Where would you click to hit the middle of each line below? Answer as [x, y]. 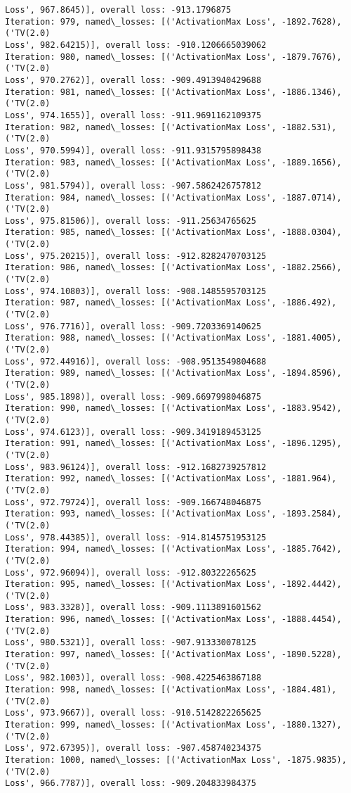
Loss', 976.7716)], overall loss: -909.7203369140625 [133, 326]
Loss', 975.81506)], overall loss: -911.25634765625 [131, 221]
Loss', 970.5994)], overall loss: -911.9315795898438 [133, 150]
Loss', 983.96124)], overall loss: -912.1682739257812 [136, 467]
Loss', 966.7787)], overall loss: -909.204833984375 [131, 784]
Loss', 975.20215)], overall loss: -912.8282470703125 [136, 256]
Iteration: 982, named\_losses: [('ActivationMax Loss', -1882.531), [171, 127]
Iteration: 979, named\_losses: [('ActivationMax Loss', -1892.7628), [173, 21]
